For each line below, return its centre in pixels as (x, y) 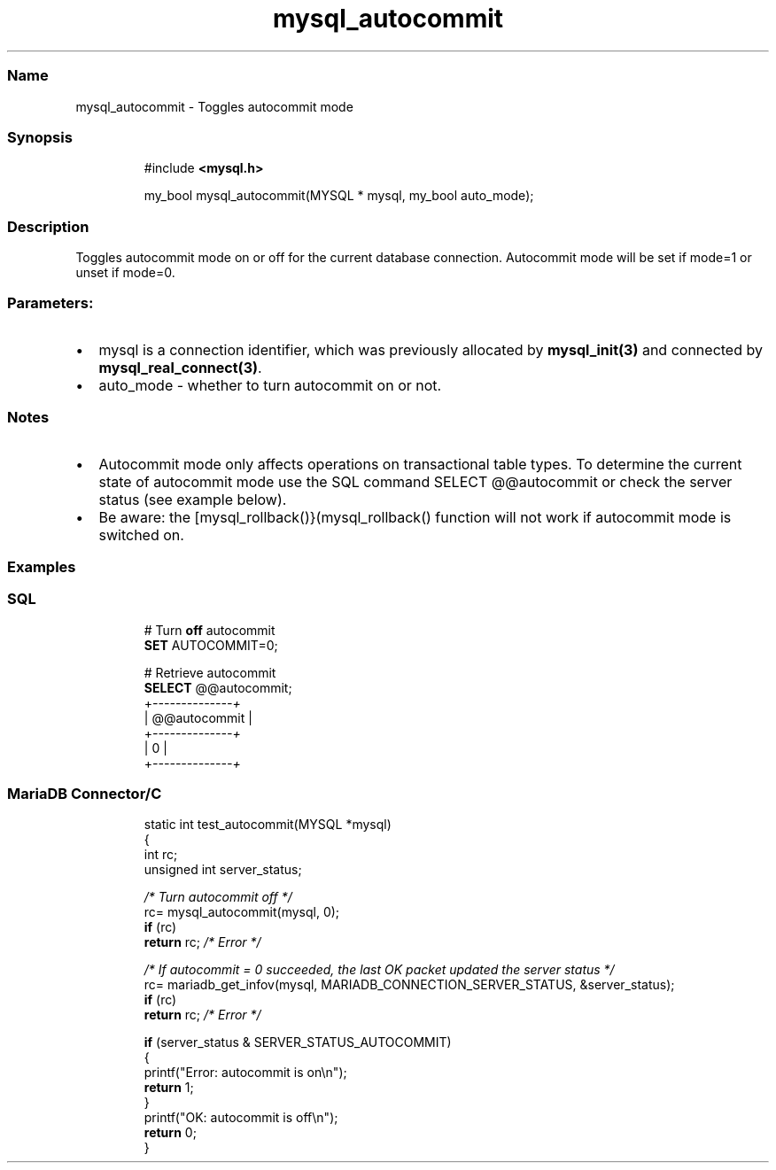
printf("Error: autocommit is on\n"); (245, 1073)
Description (48, 226)
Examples (42, 566)
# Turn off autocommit (210, 630)
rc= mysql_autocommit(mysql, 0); (242, 912)
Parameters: (50, 303)
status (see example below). (193, 499)
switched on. (141, 535)
